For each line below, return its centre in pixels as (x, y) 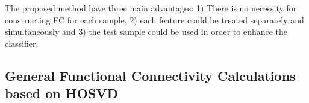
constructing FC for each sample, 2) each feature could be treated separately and (154, 19)
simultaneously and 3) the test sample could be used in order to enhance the (146, 31)
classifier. (22, 43)
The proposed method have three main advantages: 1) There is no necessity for (151, 8)
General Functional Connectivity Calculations (150, 75)
